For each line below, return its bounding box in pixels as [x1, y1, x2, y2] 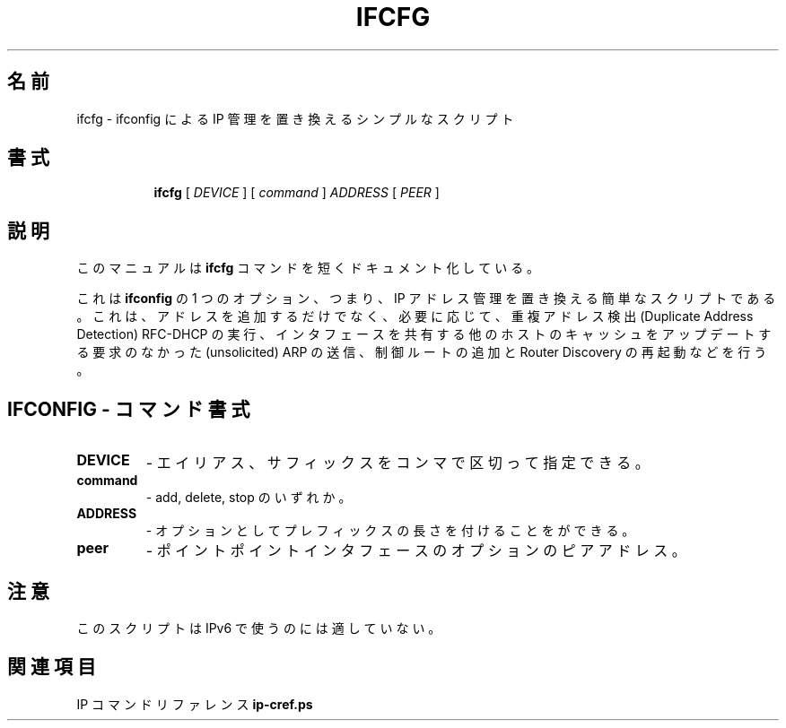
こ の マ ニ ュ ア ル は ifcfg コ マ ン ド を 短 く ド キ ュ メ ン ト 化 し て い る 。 [76, 260, 540, 276]
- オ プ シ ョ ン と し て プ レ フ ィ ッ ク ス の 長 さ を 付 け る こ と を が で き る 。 [145, 523, 635, 539]
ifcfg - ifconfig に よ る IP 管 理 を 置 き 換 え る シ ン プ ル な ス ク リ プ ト [76, 110, 514, 126]
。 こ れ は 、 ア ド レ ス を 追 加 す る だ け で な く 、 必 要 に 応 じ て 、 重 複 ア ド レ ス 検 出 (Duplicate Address [76, 308, 754, 325]
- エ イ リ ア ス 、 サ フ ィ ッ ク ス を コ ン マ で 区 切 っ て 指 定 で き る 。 [145, 454, 650, 472]
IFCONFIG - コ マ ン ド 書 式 [7, 397, 250, 420]
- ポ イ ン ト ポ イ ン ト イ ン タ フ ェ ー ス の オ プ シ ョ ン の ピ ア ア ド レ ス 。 [145, 542, 686, 560]
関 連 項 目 [7, 655, 96, 679]
